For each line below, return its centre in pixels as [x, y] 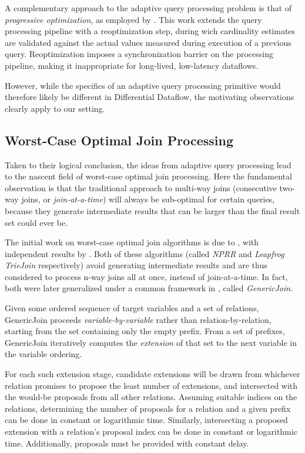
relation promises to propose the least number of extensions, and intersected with [151, 385]
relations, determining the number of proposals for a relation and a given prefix [148, 408]
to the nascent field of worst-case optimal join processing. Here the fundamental [148, 176]
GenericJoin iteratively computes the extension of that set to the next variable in [151, 342]
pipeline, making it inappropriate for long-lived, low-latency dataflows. [132, 65]
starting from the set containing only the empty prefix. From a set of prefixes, [145, 331]
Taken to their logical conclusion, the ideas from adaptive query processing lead [148, 164]
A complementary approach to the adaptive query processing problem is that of [148, 8]
